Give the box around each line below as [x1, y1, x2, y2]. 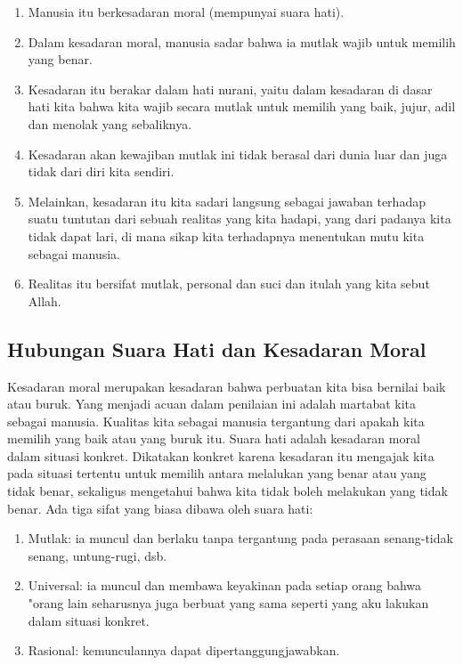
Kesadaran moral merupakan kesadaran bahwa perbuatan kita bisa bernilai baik [7, 377, 446, 395]
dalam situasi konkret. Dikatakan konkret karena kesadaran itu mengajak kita [7, 446, 435, 465]
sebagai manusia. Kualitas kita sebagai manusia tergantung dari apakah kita [7, 411, 425, 430]
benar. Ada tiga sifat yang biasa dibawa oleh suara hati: [7, 499, 313, 517]
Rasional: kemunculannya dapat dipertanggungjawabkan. [28, 641, 340, 660]
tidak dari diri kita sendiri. [28, 162, 175, 181]
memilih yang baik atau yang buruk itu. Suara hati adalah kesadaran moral [7, 429, 420, 448]
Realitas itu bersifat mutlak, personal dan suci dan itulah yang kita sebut [28, 274, 430, 293]
